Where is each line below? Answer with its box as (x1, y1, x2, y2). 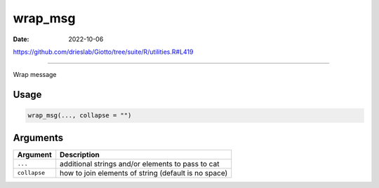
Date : (13, 35, 29, 43)
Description (60, 150, 100, 159)
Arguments (13, 131, 64, 143)
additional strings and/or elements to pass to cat (60, 159, 220, 168)
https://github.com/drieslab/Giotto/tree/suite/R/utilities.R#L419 (13, 48, 194, 56)
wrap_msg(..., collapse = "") (27, 112, 132, 120)
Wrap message (13, 71, 57, 79)
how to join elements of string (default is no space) (60, 168, 228, 178)
